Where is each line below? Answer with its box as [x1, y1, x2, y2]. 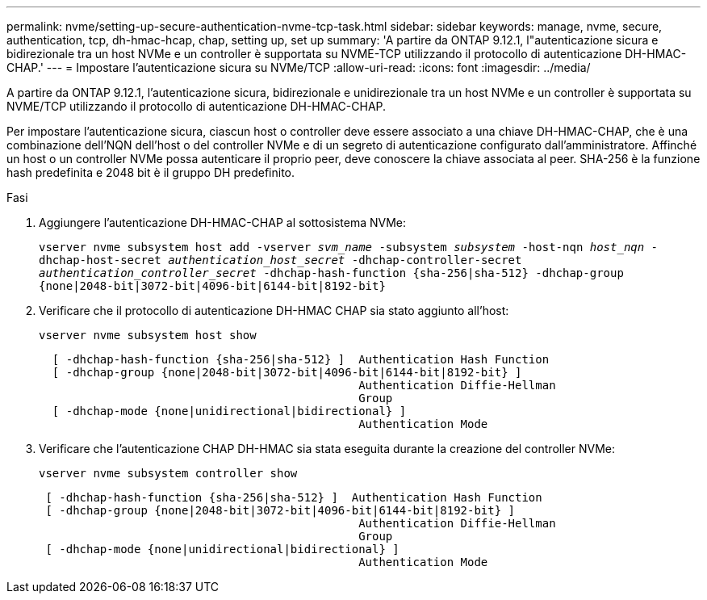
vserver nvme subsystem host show [39, 329, 257, 342]
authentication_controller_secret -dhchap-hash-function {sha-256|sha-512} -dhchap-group [39, 266, 624, 279]
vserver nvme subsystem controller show [39, 467, 298, 480]
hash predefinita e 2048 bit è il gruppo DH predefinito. [6, 166, 295, 179]
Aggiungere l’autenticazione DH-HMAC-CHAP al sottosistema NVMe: [39, 216, 407, 229]
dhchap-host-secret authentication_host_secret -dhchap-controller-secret [39, 254, 522, 266]
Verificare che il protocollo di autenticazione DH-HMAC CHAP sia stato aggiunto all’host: [39, 304, 509, 317]
